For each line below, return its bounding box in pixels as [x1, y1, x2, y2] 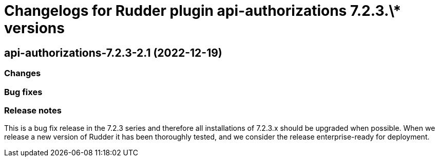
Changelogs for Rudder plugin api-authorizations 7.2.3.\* [4, 2, 402, 19]
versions [4, 19, 65, 37]
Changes [4, 68, 41, 79]
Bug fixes [4, 86, 43, 97]
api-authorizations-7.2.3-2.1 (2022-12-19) [4, 46, 222, 59]
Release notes [4, 105, 62, 116]
